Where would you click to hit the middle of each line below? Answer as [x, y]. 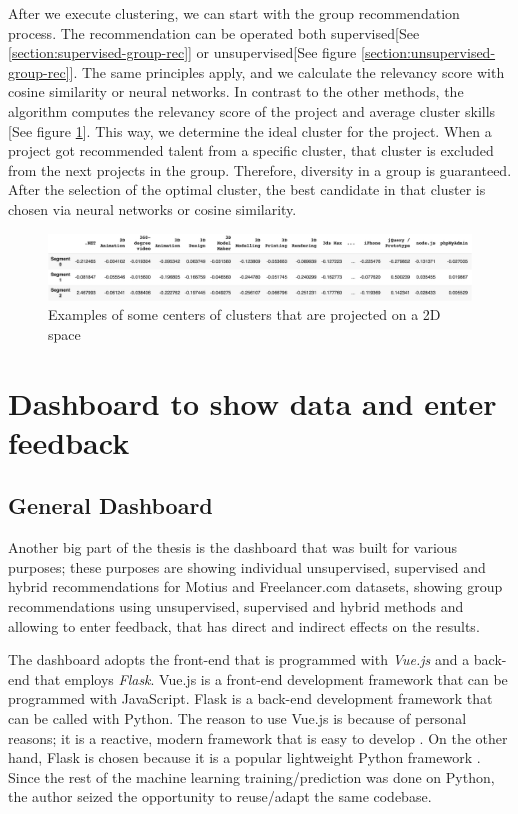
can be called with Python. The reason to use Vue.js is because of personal [237, 717]
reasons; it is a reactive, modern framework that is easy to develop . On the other [258, 737]
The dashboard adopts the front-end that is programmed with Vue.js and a [239, 659]
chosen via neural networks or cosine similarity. [152, 208]
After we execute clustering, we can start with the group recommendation [234, 13]
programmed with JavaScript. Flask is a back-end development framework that [250, 698]
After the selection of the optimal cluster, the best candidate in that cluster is [247, 189]
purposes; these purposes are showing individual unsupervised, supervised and [247, 566]
